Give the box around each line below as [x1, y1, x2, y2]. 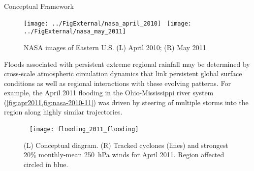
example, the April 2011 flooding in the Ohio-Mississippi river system [4, 87, 214, 98]
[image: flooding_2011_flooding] [29, 126, 139, 133]
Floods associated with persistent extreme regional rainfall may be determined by [4, 58, 250, 69]
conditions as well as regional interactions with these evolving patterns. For [4, 78, 231, 88]
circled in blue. [24, 159, 68, 169]
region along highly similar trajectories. [4, 107, 123, 117]
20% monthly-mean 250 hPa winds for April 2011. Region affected [24, 149, 224, 160]
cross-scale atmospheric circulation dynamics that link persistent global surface [4, 68, 242, 79]
